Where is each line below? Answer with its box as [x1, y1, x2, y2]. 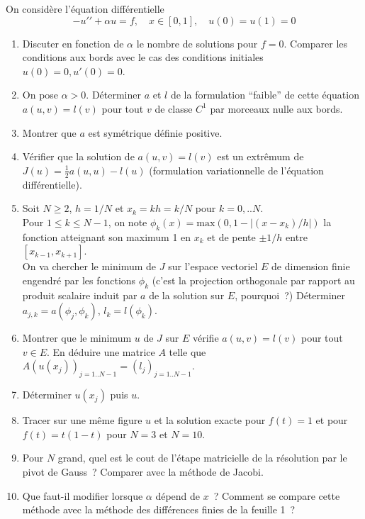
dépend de [155, 488, 201, 503]
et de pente [207, 229, 256, 244]
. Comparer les [283, 35, 348, 50]
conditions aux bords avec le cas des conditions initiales [22, 50, 264, 65]
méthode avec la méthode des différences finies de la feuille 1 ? [22, 502, 296, 517]
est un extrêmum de [217, 149, 304, 164]
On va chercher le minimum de [22, 259, 157, 274]
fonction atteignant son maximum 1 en [22, 229, 191, 244]
